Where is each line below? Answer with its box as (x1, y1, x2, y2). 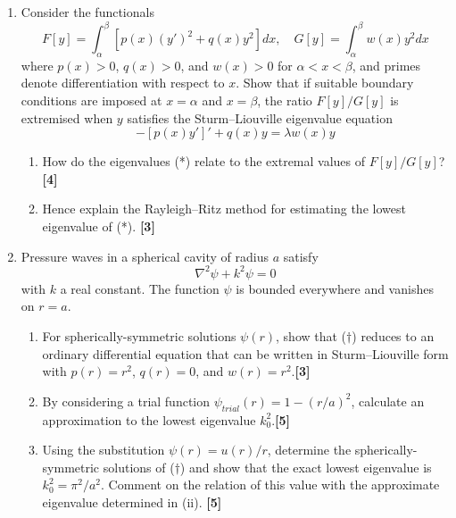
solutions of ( (103, 457, 175, 476)
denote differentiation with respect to (21, 73, 225, 92)
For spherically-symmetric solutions (42, 326, 236, 345)
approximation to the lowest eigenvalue (42, 410, 256, 429)
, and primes (352, 55, 421, 74)
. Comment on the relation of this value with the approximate (101, 475, 440, 494)
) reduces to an (352, 326, 435, 345)
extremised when (21, 108, 113, 127)
